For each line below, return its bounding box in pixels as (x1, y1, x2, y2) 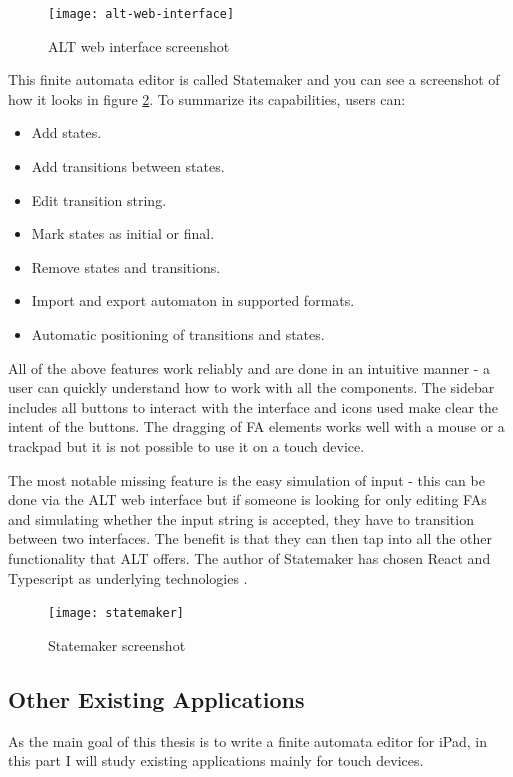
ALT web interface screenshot (48, 35, 230, 56)
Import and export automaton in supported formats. (31, 290, 355, 311)
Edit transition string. (31, 189, 167, 210)
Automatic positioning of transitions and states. (31, 324, 325, 344)
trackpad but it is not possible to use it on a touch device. (8, 435, 365, 456)
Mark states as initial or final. (31, 223, 215, 244)
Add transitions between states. (31, 156, 225, 177)
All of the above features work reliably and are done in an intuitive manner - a (8, 357, 491, 378)
